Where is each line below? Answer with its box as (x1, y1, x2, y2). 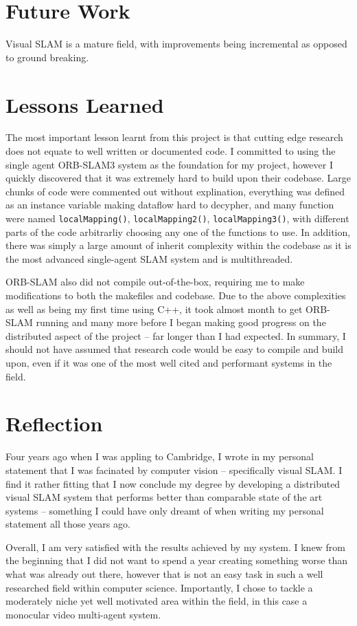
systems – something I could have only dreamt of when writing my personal (5, 503, 324, 517)
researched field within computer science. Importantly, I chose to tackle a (5, 580, 313, 594)
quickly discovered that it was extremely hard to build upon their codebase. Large (5, 171, 352, 185)
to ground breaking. (5, 50, 89, 64)
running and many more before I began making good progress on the (36, 315, 326, 330)
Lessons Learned (5, 90, 164, 118)
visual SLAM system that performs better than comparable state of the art (5, 490, 323, 504)
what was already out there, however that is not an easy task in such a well (5, 567, 323, 581)
